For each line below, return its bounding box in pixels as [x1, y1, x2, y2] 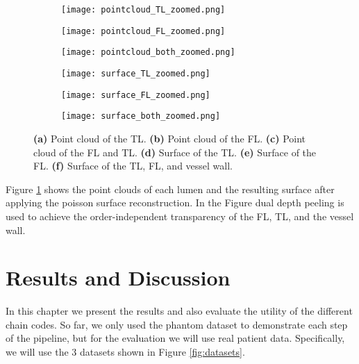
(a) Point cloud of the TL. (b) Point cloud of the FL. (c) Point [33, 131, 306, 145]
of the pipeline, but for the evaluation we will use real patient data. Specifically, [6, 331, 345, 345]
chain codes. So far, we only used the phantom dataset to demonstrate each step [6, 317, 348, 331]
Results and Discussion [6, 263, 231, 292]
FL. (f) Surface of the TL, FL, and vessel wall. [33, 158, 233, 173]
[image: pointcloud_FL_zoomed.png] [61, 26, 226, 36]
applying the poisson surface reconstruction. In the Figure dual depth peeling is [6, 195, 344, 210]
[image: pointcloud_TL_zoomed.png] [61, 5, 226, 15]
